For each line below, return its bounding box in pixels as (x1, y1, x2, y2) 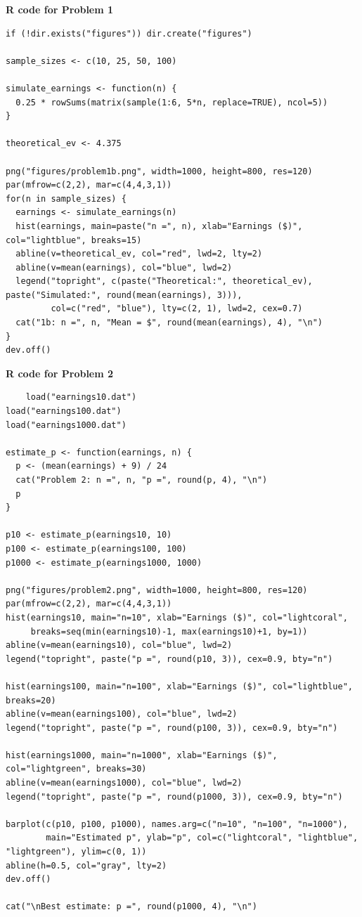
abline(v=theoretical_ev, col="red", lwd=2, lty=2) (15, 249, 263, 259)
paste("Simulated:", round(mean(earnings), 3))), (6, 290, 243, 300)
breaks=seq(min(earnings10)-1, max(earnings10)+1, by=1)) (30, 626, 308, 637)
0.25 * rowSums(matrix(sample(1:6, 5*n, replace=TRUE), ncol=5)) (15, 97, 328, 108)
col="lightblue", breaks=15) (6, 235, 142, 245)
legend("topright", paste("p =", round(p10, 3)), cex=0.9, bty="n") (6, 653, 333, 664)
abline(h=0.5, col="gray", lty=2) (6, 860, 167, 871)
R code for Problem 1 (6, 2, 114, 16)
